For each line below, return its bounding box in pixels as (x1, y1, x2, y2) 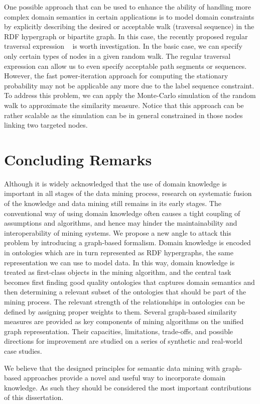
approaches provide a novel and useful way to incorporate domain (23, 372, 226, 383)
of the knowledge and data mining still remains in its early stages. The (4, 198, 221, 209)
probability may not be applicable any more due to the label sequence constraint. (4, 80, 254, 90)
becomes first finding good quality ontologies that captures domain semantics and (4, 276, 255, 287)
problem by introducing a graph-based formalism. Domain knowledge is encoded (4, 237, 251, 248)
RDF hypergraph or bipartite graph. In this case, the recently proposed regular (4, 31, 248, 41)
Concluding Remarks (4, 149, 152, 169)
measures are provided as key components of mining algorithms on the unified (4, 316, 244, 327)
